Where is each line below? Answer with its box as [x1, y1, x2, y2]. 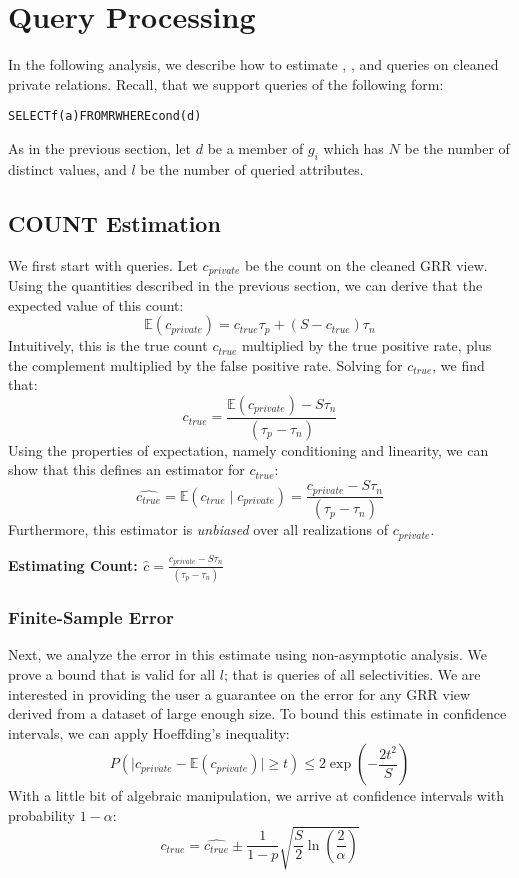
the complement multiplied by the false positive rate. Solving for [8, 354, 403, 375]
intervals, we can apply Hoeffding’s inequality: [8, 722, 290, 743]
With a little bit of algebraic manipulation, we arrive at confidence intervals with [8, 785, 505, 806]
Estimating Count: [8, 554, 138, 575]
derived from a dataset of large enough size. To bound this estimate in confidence [8, 703, 507, 724]
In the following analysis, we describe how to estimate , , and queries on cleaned [8, 54, 499, 75]
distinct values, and [8, 158, 127, 179]
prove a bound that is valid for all [8, 663, 216, 684]
